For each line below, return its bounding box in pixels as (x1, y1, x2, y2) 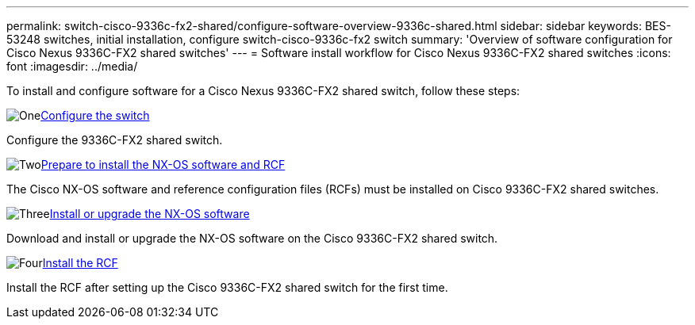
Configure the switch (40, 109, 150, 122)
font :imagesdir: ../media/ (6, 59, 138, 73)
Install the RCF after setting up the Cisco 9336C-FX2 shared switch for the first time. (6, 281, 448, 294)
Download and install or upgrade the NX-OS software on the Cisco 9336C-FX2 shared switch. (6, 231, 498, 245)
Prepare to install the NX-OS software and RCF (40, 158, 286, 171)
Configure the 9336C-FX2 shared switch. (6, 133, 223, 147)
